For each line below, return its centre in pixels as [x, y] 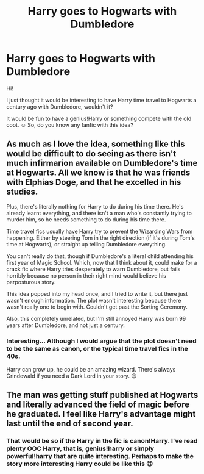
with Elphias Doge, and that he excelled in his [94, 182]
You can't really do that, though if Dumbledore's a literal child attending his [100, 256]
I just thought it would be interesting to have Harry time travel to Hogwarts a [101, 100]
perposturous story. [31, 282]
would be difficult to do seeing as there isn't [91, 154]
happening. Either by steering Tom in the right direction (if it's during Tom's [100, 238]
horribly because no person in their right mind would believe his [86, 275]
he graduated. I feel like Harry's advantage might [101, 414]
